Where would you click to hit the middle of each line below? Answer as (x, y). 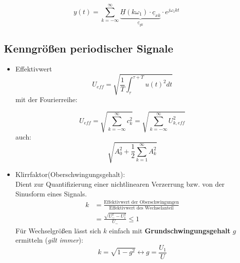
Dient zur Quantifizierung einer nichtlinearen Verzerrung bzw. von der (120, 184)
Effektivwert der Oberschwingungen (141, 202)
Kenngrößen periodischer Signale (89, 48)
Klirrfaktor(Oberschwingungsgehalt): (70, 174)
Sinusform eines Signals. (51, 193)
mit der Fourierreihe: (46, 99)
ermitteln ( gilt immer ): (49, 240)
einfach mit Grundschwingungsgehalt (170, 230)
